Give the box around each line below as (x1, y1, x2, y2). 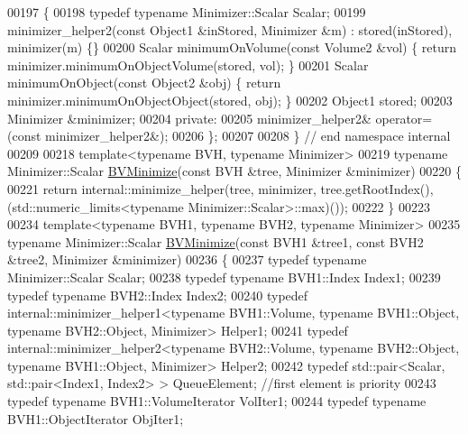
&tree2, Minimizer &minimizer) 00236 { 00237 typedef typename (7, 250, 367, 269)
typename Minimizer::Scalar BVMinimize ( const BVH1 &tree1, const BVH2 (7, 232, 424, 251)
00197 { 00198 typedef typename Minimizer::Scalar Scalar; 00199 (7, 3, 366, 21)
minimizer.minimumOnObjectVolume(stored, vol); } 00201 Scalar (7, 55, 369, 74)
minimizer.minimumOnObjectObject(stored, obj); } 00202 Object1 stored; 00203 (7, 90, 453, 109)
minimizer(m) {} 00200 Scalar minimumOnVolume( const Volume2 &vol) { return (7, 38, 457, 57)
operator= (375, 108, 433, 127)
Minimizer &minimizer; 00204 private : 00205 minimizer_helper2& (7, 108, 372, 127)
